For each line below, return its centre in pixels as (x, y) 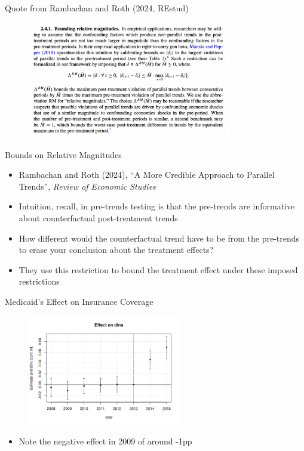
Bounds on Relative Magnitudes (63, 154)
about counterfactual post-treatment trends (98, 218)
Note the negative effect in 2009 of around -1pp (105, 441)
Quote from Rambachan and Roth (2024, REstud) (97, 8)
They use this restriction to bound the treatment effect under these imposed (158, 269)
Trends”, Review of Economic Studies (87, 186)
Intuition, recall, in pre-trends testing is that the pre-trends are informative (157, 206)
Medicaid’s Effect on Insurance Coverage (79, 301)
